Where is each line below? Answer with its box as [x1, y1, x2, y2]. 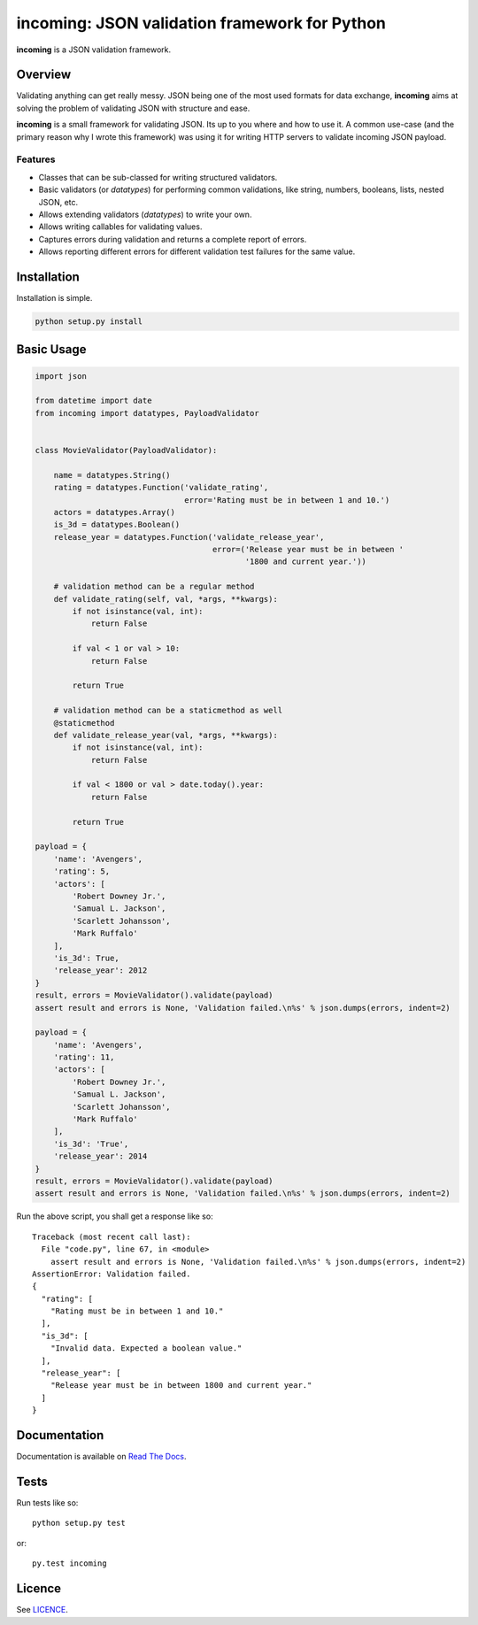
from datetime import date [35, 396, 152, 406]
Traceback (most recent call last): [32, 1231, 191, 1242]
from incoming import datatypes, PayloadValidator [35, 408, 260, 418]
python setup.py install [35, 317, 143, 327]
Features [16, 153, 56, 166]
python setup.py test [32, 1518, 126, 1529]
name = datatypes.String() [53, 470, 172, 480]
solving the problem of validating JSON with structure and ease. [16, 103, 251, 113]
